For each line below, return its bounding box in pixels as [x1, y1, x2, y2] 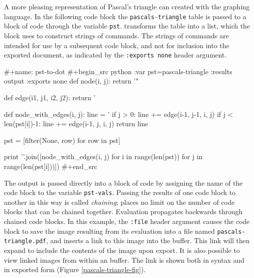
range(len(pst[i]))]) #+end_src [4, 161, 97, 171]
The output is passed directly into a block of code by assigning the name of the [4, 177, 243, 188]
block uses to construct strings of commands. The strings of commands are [4, 30, 229, 40]
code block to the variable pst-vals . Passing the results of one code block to [4, 187, 236, 197]
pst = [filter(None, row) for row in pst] [4, 135, 120, 145]
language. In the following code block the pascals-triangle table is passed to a [4, 11, 247, 21]
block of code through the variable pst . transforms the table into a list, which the [4, 21, 250, 31]
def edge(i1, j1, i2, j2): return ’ [4, 92, 96, 102]
